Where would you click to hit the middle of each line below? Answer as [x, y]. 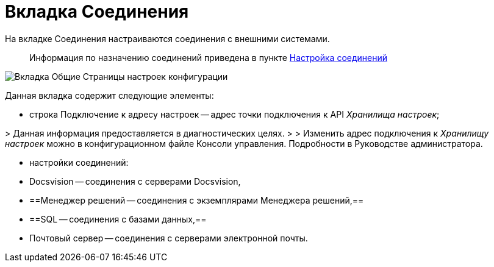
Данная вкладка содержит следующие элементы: [109, 95]
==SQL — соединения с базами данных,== [118, 219]
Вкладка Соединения [97, 12]
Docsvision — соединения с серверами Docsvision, [135, 181]
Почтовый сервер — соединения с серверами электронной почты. [169, 238]
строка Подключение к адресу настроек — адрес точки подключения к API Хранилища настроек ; [234, 114]
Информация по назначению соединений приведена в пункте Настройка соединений [209, 57]
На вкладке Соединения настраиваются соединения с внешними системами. [167, 38]
